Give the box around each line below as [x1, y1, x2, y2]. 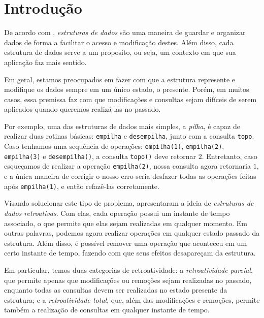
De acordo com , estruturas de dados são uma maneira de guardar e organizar [4, 27, 246, 38]
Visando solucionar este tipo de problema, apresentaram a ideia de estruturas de [4, 198, 254, 208]
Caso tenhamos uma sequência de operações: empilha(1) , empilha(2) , [4, 141, 224, 151]
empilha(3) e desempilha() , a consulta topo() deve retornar [4, 150, 196, 161]
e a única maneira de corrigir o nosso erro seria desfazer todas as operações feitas [4, 171, 256, 181]
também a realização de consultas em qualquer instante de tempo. [4, 304, 210, 315]
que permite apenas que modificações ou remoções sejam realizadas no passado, [4, 274, 252, 285]
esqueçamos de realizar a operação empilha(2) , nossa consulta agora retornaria [4, 161, 251, 171]
